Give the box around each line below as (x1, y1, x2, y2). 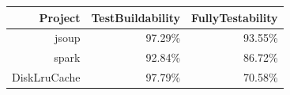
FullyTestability (191, 9, 278, 25)
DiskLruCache (12, 69, 81, 85)
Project (39, 9, 81, 25)
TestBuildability (91, 9, 181, 25)
